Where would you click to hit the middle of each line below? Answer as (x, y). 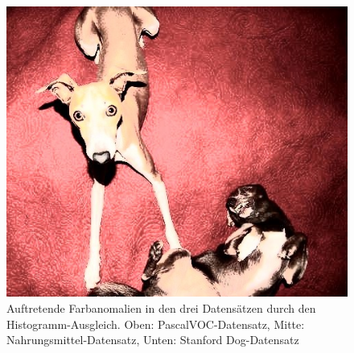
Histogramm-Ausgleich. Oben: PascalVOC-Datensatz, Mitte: (156, 324)
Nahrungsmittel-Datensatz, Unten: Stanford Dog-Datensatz (153, 340)
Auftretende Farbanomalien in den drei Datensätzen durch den (161, 307)
